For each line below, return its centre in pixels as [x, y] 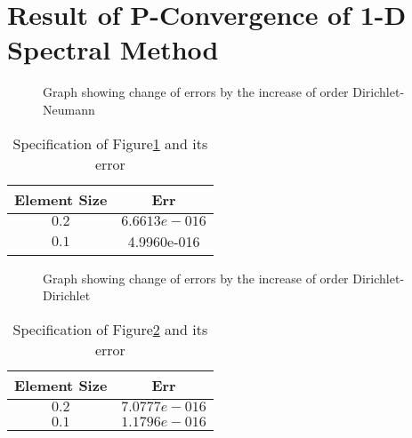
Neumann [69, 109]
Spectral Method [113, 49]
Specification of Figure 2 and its [110, 329]
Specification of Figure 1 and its [110, 143]
